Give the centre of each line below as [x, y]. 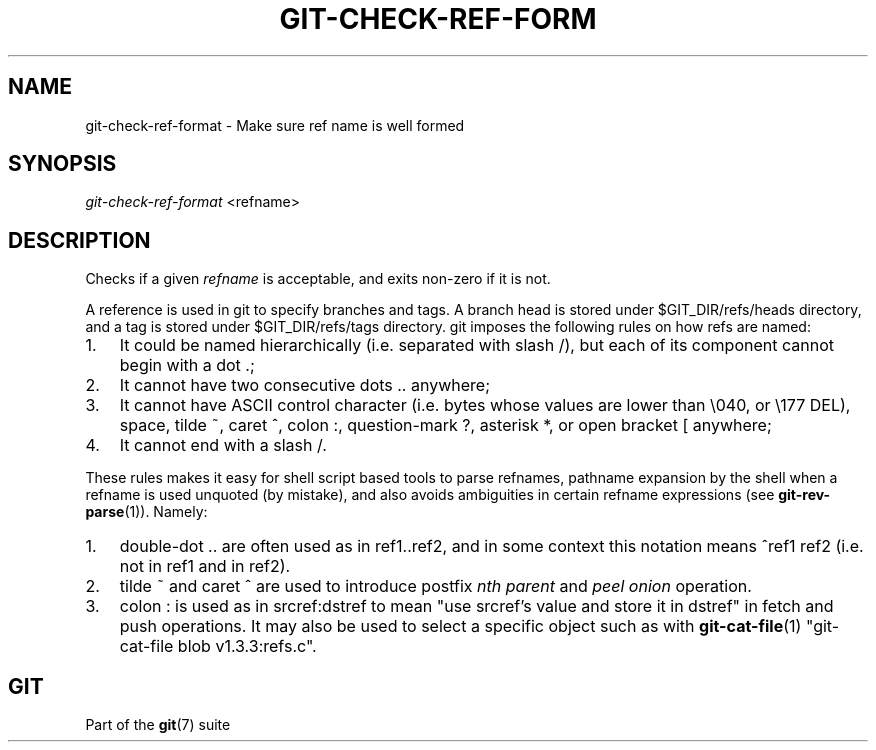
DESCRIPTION [79, 240]
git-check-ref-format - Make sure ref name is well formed [275, 125]
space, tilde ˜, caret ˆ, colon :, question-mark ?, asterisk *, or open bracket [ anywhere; [445, 425]
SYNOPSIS [62, 164]
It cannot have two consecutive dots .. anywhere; [304, 385]
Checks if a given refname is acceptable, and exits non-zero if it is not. [318, 279]
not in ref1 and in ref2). [205, 566]
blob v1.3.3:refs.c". [247, 646]
